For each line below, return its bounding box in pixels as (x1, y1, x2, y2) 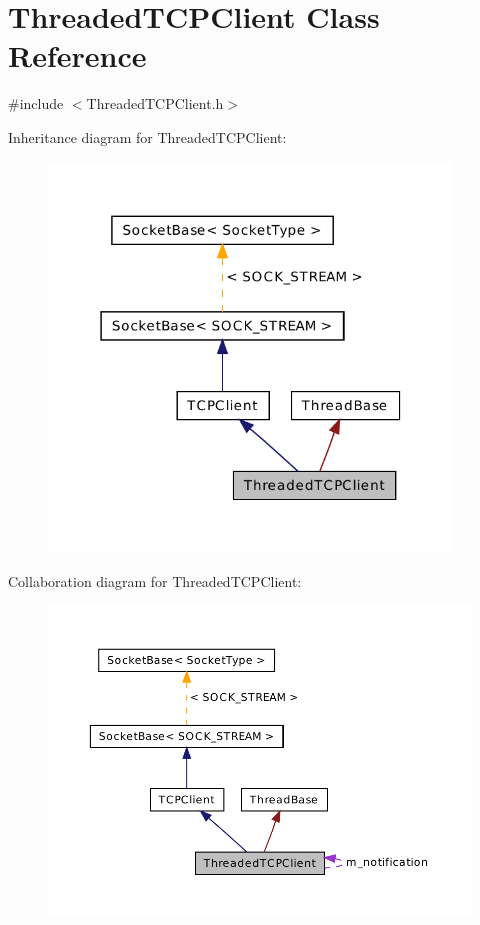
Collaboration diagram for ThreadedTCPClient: (8, 570, 302, 591)
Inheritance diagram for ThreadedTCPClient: (8, 126, 287, 147)
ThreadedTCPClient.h (86, 93, 224, 114)
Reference (8, 35, 147, 76)
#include (8, 93, 64, 114)
